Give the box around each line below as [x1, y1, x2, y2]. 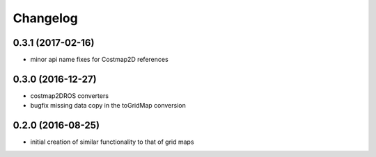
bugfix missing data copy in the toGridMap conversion [30, 101, 186, 110]
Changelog [13, 10, 78, 26]
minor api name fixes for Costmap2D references [30, 56, 169, 64]
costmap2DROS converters [30, 91, 109, 100]
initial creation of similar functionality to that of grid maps [30, 138, 194, 146]
